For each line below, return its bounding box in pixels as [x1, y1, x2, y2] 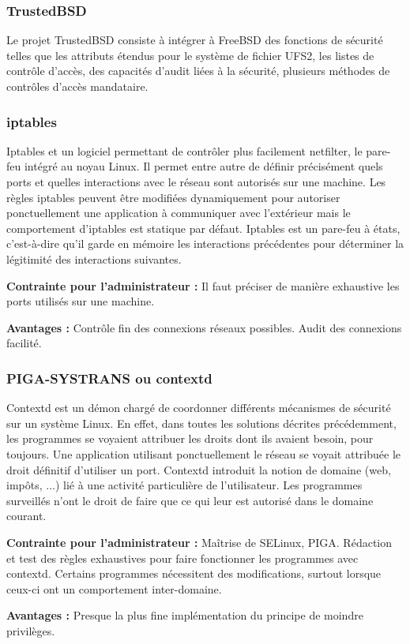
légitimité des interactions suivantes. [6, 250, 182, 267]
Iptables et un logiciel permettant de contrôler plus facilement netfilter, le [6, 142, 363, 159]
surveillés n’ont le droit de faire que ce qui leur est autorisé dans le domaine [6, 492, 374, 508]
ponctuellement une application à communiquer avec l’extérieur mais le [6, 204, 351, 221]
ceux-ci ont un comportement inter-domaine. [6, 580, 222, 597]
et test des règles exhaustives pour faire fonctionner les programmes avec [6, 549, 359, 566]
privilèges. [6, 622, 55, 638]
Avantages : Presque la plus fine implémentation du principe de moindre [6, 607, 363, 623]
